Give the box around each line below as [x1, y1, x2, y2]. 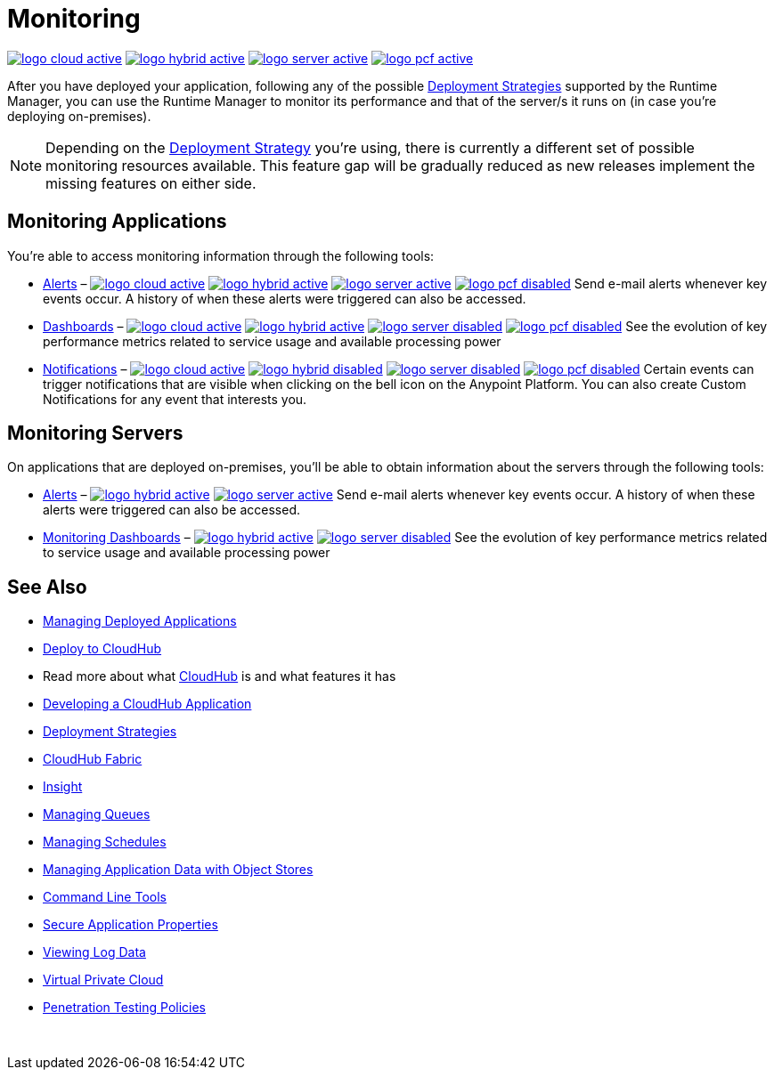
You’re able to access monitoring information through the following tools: [7, 247, 435, 263]
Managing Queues [43, 806, 151, 822]
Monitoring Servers [7, 422, 183, 445]
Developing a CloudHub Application [43, 696, 252, 712]
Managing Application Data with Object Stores [43, 862, 314, 878]
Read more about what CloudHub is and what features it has [43, 668, 396, 684]
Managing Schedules [43, 834, 167, 850]
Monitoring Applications [7, 210, 227, 233]
